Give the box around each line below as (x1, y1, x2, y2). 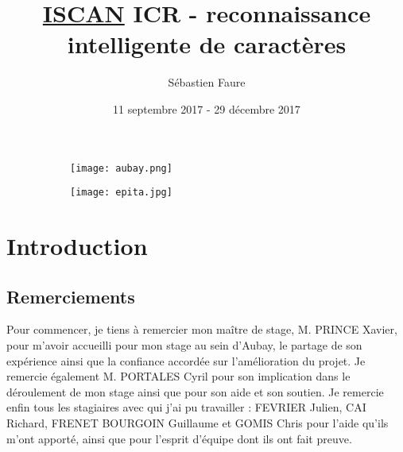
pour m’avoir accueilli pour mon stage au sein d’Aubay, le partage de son (6, 336, 362, 353)
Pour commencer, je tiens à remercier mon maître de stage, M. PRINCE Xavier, (6, 321, 397, 338)
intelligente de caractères (67, 28, 347, 60)
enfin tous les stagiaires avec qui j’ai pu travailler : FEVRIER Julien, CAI (6, 399, 366, 415)
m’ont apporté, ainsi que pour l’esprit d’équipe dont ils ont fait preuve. (6, 430, 352, 446)
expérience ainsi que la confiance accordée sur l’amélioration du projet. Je (6, 352, 366, 369)
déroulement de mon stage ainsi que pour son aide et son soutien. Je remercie (6, 383, 384, 400)
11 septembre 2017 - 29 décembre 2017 (113, 100, 300, 117)
